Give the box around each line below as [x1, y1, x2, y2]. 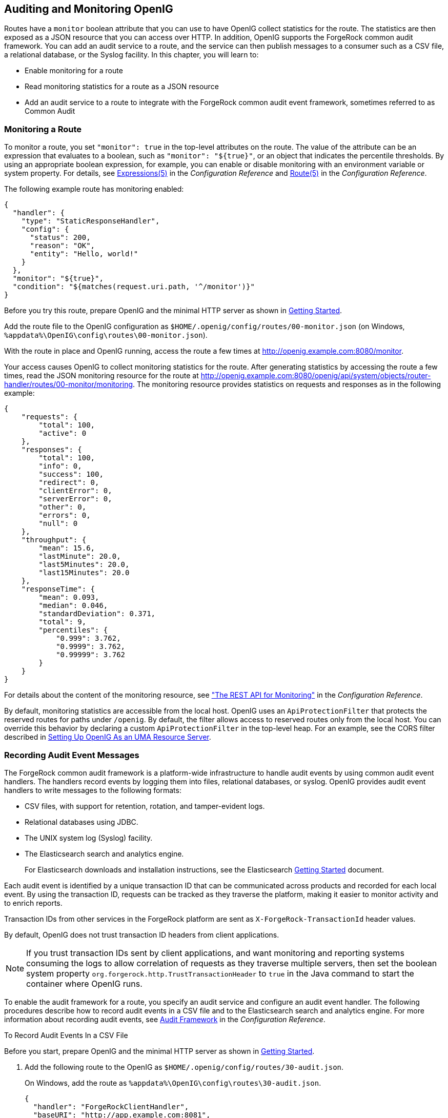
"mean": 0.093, [38, 593, 99, 602]
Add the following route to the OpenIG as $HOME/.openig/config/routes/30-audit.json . [25, 1062, 344, 1071]
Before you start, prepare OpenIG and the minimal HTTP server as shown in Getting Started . [4, 1046, 315, 1055]
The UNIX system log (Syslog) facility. [25, 833, 153, 842]
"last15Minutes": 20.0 [38, 568, 130, 577]
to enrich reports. [4, 898, 63, 907]
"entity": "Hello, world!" [30, 250, 138, 258]
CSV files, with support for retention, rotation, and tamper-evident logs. [25, 801, 265, 810]
